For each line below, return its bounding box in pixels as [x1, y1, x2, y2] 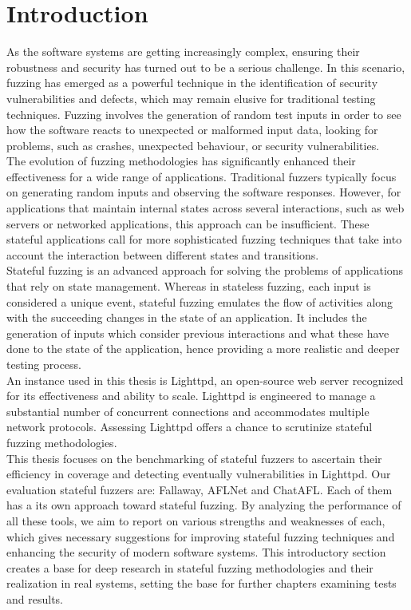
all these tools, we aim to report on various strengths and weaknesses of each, [6, 512, 385, 529]
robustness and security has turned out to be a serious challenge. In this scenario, [6, 58, 405, 75]
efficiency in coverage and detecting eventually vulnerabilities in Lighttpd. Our [6, 465, 391, 482]
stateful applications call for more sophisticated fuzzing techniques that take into [6, 231, 402, 248]
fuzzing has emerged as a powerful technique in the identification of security [6, 74, 378, 91]
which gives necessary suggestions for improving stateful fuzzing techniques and [6, 528, 395, 545]
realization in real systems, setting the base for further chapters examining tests [6, 575, 397, 592]
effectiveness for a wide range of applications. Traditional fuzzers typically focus [6, 168, 397, 184]
